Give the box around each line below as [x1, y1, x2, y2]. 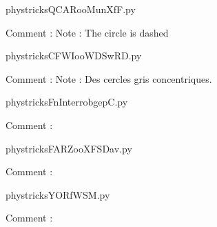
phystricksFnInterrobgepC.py [6, 95, 128, 109]
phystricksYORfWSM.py [6, 187, 110, 201]
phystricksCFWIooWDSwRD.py [6, 48, 142, 63]
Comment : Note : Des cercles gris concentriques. [6, 71, 212, 86]
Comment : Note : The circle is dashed [6, 25, 169, 39]
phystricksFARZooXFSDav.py [6, 141, 132, 155]
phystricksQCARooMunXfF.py [6, 2, 136, 16]
